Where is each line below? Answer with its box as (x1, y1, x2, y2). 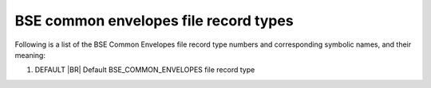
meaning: (14, 50, 45, 59)
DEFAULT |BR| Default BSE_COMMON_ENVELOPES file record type (34, 65, 255, 75)
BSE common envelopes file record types (14, 12, 295, 29)
